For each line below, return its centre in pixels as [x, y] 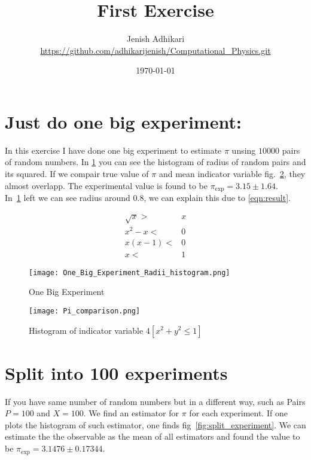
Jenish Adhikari [155, 39]
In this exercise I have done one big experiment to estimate [113, 150]
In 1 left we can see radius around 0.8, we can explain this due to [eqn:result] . [148, 198]
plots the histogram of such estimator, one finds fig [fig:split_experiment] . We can [155, 424]
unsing [244, 150]
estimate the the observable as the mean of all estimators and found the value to [153, 436]
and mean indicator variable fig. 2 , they [232, 174]
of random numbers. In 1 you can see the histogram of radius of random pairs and [155, 162]
